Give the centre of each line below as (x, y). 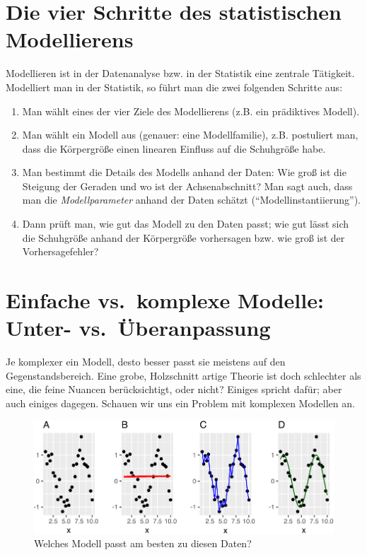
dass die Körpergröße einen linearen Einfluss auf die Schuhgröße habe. (174, 148)
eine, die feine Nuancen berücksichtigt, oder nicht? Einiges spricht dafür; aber (174, 389)
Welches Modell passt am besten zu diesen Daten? (143, 543)
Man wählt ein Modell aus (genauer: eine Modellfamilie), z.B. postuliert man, (190, 135)
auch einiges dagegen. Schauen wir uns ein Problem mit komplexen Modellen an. (180, 403)
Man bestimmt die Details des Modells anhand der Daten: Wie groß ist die (184, 172)
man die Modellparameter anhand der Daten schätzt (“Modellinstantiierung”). (191, 200)
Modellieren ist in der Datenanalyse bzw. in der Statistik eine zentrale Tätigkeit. (180, 73)
